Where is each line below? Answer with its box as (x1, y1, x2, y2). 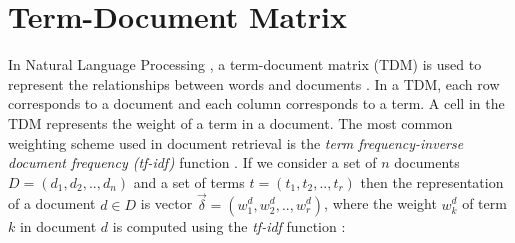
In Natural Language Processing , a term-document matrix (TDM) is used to (8, 54, 482, 75)
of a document (8, 193, 96, 214)
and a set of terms (133, 171, 245, 192)
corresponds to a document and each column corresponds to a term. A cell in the (8, 93, 505, 114)
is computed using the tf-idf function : (112, 215, 346, 236)
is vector (140, 193, 193, 214)
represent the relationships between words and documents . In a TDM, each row (8, 73, 500, 94)
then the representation (360, 171, 504, 192)
